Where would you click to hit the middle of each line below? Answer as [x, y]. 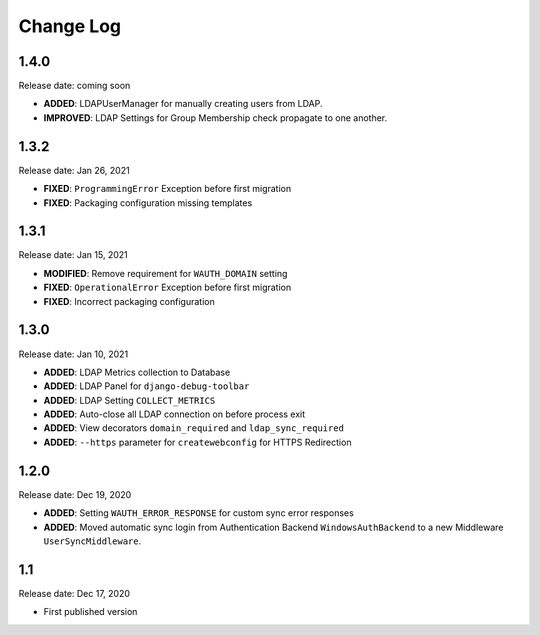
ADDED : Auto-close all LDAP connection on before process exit [174, 414]
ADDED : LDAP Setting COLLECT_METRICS [129, 400]
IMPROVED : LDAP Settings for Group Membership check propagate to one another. [215, 117]
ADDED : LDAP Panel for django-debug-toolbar [146, 386]
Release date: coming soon [74, 86]
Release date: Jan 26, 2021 [74, 170]
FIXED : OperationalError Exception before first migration [167, 287]
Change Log [70, 26]
